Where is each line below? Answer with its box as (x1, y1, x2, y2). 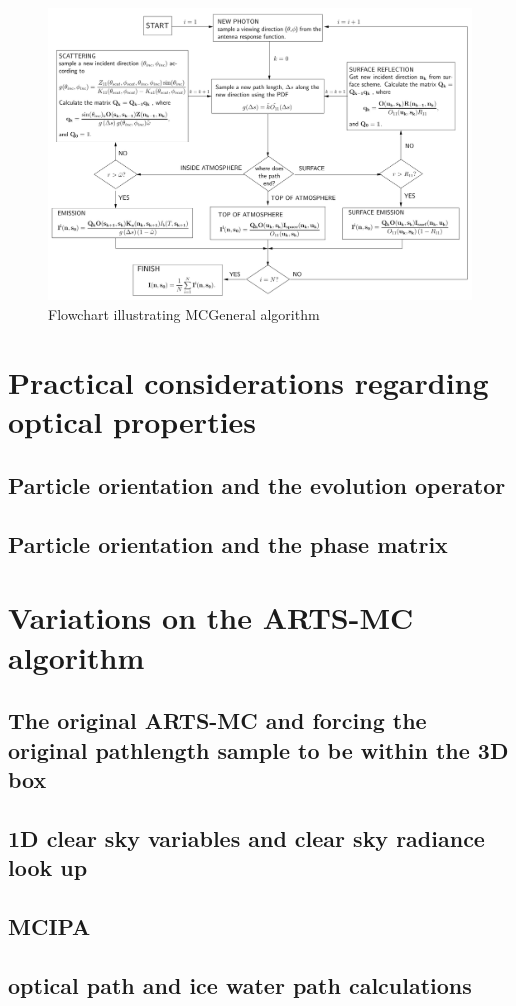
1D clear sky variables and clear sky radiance (8, 822, 485, 853)
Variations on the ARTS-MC (8, 597, 414, 638)
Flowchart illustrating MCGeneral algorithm (48, 303, 320, 324)
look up (8, 852, 88, 883)
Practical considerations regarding (8, 362, 489, 403)
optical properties (8, 401, 257, 442)
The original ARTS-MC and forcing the (8, 705, 427, 736)
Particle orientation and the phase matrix (8, 528, 448, 559)
